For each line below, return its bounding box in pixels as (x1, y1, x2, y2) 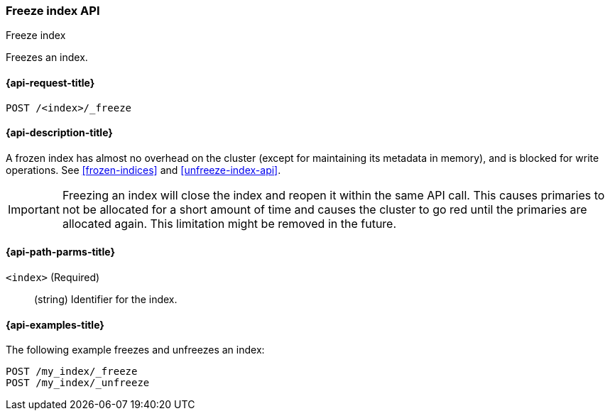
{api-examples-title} (6, 318, 104, 331)
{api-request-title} (6, 76, 95, 89)
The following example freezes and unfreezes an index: (6, 344, 265, 356)
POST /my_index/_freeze (6, 366, 138, 378)
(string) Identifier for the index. (34, 293, 178, 306)
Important (8, 202, 60, 217)
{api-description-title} (6, 126, 113, 139)
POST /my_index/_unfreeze (6, 377, 150, 389)
